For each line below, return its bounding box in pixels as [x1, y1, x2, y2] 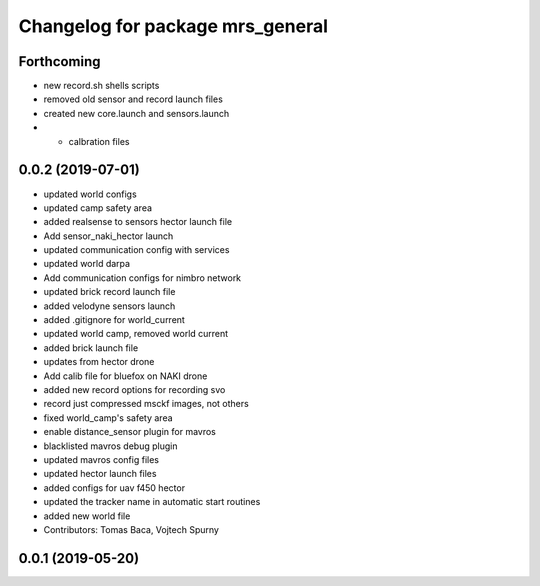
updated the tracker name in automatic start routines [43, 496, 261, 508]
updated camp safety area [43, 201, 153, 214]
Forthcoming [18, 53, 101, 70]
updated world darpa [43, 258, 130, 270]
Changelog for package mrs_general [18, 15, 329, 37]
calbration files [68, 135, 130, 147]
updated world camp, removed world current [43, 328, 229, 340]
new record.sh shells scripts [43, 80, 160, 92]
